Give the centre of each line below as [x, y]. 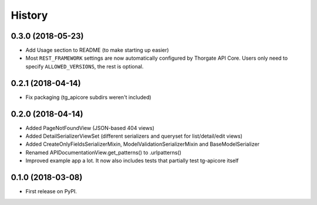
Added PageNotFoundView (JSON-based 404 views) [90, 128]
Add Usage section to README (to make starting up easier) [97, 50]
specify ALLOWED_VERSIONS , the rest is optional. [85, 66]
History [29, 15]
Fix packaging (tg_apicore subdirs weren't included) [89, 97]
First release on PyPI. [51, 192]
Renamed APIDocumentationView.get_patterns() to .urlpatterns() [104, 152]
